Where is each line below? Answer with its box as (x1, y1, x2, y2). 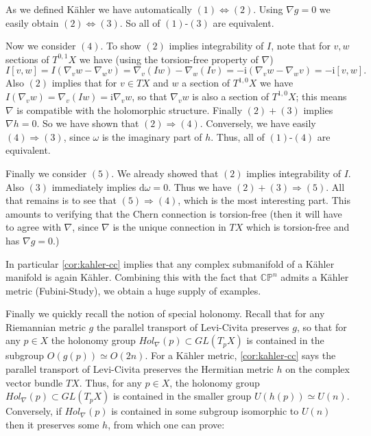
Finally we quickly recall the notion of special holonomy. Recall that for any (5, 306, 325, 321)
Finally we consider (5, 165, 87, 180)
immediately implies (51, 179, 136, 194)
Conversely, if (5, 404, 62, 418)
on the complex (285, 362, 350, 376)
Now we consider (5, 38, 76, 53)
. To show (100, 38, 141, 53)
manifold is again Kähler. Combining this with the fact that (5, 270, 257, 284)
